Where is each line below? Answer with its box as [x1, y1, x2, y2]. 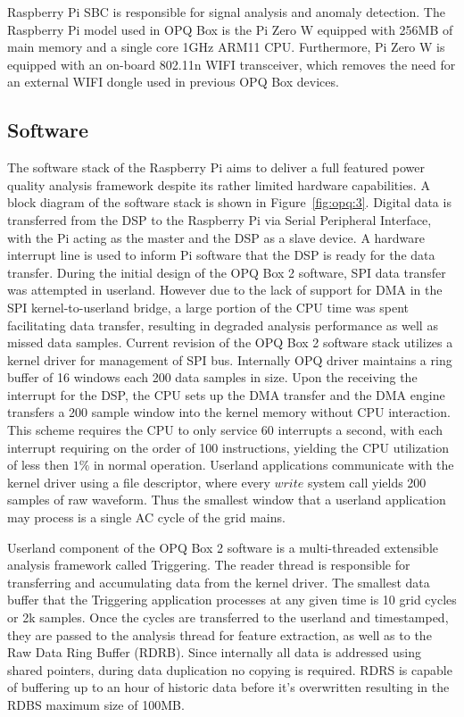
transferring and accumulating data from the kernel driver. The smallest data [7, 572, 430, 591]
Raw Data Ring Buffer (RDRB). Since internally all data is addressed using [7, 643, 421, 662]
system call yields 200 [307, 472, 427, 491]
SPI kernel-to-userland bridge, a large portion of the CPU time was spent [7, 297, 409, 316]
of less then [7, 455, 69, 474]
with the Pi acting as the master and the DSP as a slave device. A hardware [7, 228, 426, 246]
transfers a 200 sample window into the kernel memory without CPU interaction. [7, 403, 451, 421]
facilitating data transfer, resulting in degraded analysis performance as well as [7, 315, 438, 334]
